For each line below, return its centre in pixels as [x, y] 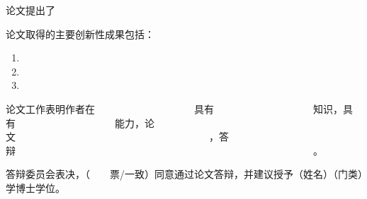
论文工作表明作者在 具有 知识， [174, 108]
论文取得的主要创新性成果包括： [80, 34]
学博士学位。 [35, 187]
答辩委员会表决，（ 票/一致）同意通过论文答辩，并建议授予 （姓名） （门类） [184, 174]
